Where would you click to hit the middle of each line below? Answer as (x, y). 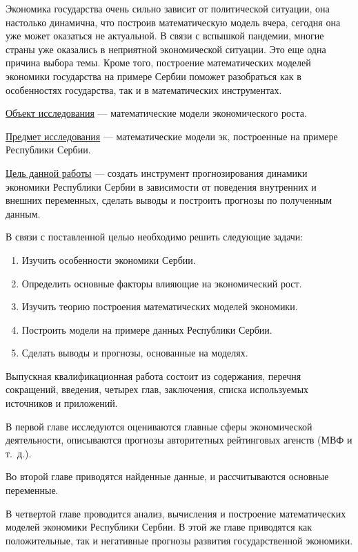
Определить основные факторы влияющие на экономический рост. (162, 283)
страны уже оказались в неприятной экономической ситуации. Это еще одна (166, 49)
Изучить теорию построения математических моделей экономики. (160, 306)
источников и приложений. (62, 403)
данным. (23, 213)
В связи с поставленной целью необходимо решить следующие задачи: (155, 237)
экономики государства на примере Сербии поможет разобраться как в (153, 76)
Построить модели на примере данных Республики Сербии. (147, 329)
